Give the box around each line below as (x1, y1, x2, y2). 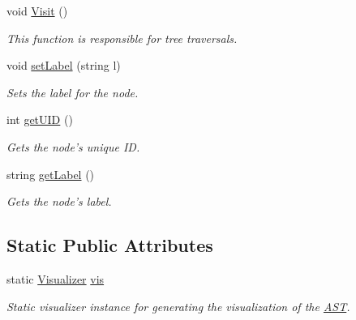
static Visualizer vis (6, 270, 105, 287)
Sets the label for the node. (6, 83, 139, 100)
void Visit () (6, 2, 68, 19)
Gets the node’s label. (6, 193, 112, 210)
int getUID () (6, 111, 73, 128)
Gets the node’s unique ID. (6, 138, 140, 155)
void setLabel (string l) (6, 57, 121, 74)
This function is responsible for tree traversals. (6, 29, 238, 46)
